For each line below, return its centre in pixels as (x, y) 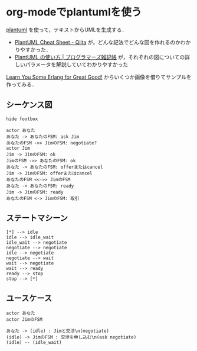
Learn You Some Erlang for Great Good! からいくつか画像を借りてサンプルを (99, 77)
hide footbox (22, 119)
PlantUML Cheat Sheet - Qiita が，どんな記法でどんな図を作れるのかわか (103, 42)
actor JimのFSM (24, 320)
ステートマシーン (37, 218)
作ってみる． (22, 84)
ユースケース (29, 298)
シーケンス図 (29, 105)
